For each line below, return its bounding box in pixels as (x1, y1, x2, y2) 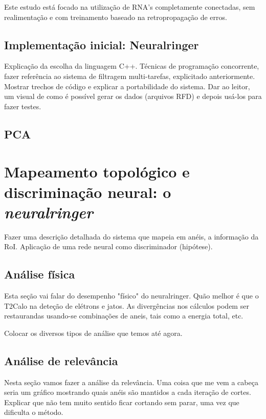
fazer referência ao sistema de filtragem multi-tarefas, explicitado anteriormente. (4, 70, 255, 81)
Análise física (4, 266, 75, 282)
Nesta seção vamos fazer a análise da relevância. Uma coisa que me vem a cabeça (4, 376, 258, 387)
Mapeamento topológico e (4, 161, 190, 182)
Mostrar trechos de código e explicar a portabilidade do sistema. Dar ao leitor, (4, 81, 250, 91)
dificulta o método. (4, 407, 63, 417)
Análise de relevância (4, 352, 118, 368)
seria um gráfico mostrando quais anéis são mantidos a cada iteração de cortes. (4, 387, 251, 397)
